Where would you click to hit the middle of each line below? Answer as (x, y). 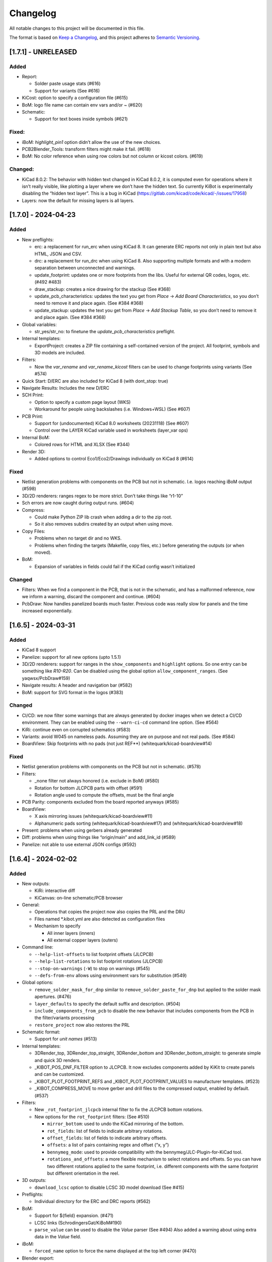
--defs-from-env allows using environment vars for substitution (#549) (111, 975)
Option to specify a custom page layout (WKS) (83, 402)
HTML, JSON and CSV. (58, 254)
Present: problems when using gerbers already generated (82, 830)
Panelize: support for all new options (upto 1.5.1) (72, 657)
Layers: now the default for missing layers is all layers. (78, 200)
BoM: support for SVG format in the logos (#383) (73, 692)
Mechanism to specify (57, 926)
